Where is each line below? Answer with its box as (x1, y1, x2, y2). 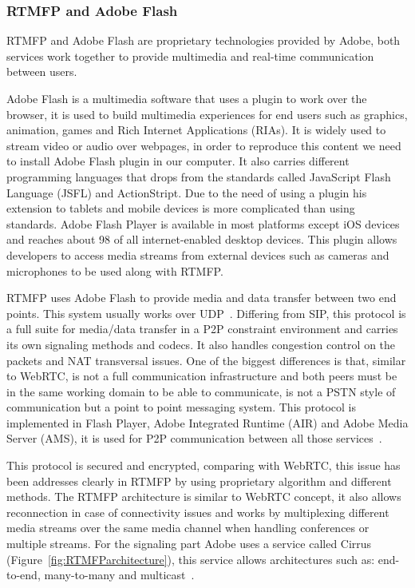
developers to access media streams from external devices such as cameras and (6, 246, 389, 263)
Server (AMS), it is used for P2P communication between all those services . (6, 430, 382, 447)
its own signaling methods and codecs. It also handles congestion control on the (6, 336, 396, 352)
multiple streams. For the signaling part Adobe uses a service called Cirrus (6, 535, 372, 552)
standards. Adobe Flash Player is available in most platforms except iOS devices (6, 215, 400, 232)
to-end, (6, 566, 41, 583)
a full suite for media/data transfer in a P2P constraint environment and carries (6, 320, 398, 337)
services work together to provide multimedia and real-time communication (6, 47, 374, 64)
